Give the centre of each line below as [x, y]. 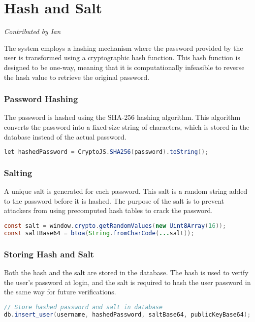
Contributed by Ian [32, 31]
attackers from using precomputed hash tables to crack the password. [109, 210]
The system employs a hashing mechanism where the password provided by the [124, 48]
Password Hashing [41, 99]
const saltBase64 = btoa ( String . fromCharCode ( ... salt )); [99, 233]
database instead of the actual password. [65, 136]
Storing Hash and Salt [49, 254]
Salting [18, 172]
